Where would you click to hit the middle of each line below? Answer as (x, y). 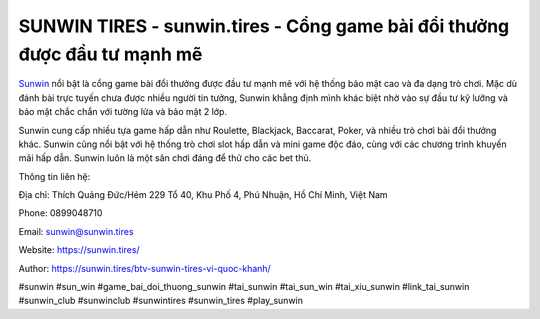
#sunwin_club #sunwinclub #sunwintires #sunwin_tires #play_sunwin (161, 301)
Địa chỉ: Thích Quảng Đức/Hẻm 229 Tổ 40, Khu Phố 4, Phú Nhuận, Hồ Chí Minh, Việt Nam (203, 195)
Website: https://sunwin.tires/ (79, 250)
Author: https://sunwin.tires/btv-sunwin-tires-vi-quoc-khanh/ (145, 268)
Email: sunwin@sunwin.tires (76, 231)
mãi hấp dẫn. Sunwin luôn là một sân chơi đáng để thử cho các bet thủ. (165, 158)
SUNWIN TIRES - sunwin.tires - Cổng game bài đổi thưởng (264, 26)
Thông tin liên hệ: (54, 176)
